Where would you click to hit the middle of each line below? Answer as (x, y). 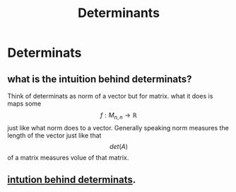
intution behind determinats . (72, 180)
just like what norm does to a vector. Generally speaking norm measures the (118, 128)
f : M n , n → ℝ (119, 116)
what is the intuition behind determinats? (100, 79)
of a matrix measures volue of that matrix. (68, 157)
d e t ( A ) (119, 146)
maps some (24, 103)
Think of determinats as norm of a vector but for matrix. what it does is (110, 96)
